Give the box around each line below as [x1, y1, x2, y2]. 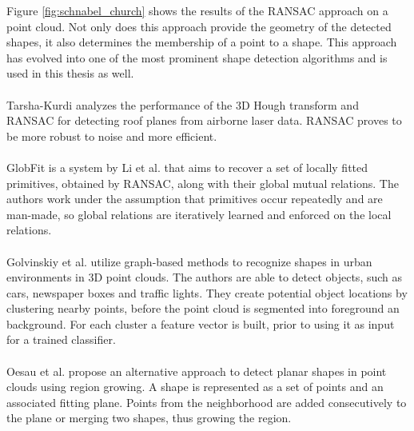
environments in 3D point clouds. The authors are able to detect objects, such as [6, 269, 403, 285]
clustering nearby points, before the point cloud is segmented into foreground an [6, 300, 400, 317]
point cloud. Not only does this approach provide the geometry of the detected [6, 18, 392, 34]
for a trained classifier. [6, 331, 116, 348]
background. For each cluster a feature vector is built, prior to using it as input [6, 315, 395, 332]
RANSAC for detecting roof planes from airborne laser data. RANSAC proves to [6, 112, 402, 129]
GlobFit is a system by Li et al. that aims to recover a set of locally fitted [6, 158, 368, 175]
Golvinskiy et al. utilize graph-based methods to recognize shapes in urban [6, 253, 372, 269]
